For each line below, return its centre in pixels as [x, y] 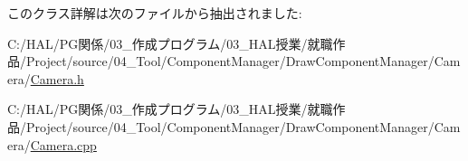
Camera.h [57, 78]
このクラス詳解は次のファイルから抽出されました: [155, 13]
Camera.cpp [63, 144]
